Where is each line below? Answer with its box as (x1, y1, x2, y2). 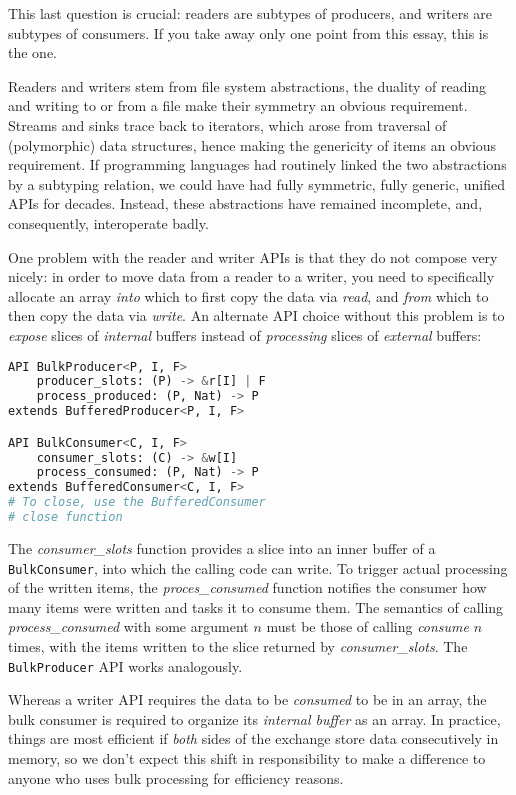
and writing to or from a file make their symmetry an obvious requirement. (8, 95, 468, 116)
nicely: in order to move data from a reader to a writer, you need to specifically (8, 266, 495, 287)
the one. (8, 42, 57, 63)
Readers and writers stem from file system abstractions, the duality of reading (8, 75, 487, 96)
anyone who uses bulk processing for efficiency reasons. (8, 767, 344, 788)
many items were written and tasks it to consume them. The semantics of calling (8, 596, 504, 617)
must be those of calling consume (266, 616, 470, 637)
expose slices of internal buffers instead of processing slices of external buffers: (8, 324, 482, 345)
